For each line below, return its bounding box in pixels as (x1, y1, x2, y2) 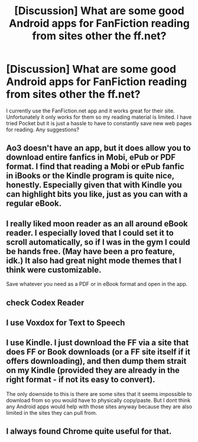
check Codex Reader (6, 297, 85, 308)
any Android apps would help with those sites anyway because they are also (6, 403, 192, 410)
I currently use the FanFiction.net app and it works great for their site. (6, 107, 176, 114)
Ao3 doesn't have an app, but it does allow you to (6, 143, 191, 153)
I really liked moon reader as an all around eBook (6, 219, 188, 229)
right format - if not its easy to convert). (6, 375, 155, 385)
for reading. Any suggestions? (6, 126, 80, 133)
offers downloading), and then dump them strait (6, 356, 187, 366)
